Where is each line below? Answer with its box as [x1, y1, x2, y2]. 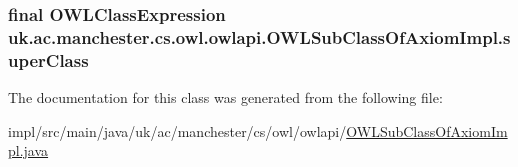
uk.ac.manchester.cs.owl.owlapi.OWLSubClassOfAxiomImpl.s [8, 24, 511, 49]
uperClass [8, 47, 89, 72]
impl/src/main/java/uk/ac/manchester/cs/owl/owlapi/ [8, 120, 347, 141]
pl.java [8, 140, 49, 161]
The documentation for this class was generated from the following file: [8, 87, 443, 108]
